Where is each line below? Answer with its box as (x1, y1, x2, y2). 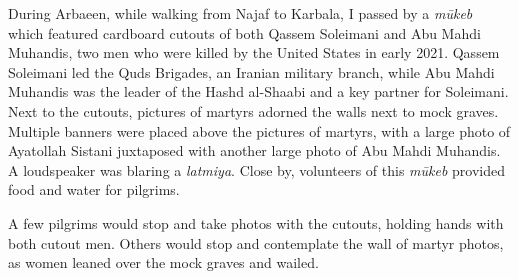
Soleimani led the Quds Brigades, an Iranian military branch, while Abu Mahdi (8, 61, 495, 82)
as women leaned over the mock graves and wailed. (8, 252, 319, 273)
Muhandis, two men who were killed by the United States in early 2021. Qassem (8, 42, 500, 63)
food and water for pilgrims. (8, 179, 180, 200)
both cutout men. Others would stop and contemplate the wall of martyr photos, (8, 232, 504, 253)
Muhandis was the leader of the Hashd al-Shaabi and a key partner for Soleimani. (8, 81, 509, 102)
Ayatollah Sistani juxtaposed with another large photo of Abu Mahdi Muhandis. (8, 140, 501, 161)
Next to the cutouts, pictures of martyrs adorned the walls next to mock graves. (8, 100, 499, 121)
